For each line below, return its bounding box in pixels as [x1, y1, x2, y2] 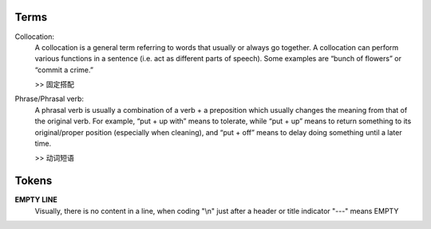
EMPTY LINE [14, 195, 57, 204]
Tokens [14, 174, 53, 188]
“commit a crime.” [34, 64, 93, 75]
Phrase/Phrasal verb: [14, 94, 84, 103]
